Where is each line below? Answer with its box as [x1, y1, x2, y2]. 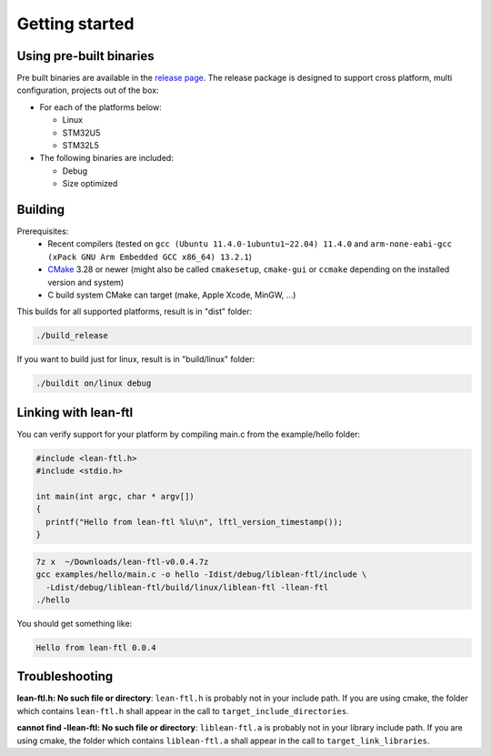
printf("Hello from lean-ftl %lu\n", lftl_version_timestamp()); [45, 517, 344, 527]
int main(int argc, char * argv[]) [35, 491, 195, 502]
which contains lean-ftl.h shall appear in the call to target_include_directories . [16, 705, 349, 716]
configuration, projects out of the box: [16, 85, 159, 96]
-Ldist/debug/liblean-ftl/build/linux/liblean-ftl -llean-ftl [45, 582, 329, 592]
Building [16, 202, 65, 217]
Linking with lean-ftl [16, 405, 134, 420]
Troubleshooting [16, 669, 114, 684]
